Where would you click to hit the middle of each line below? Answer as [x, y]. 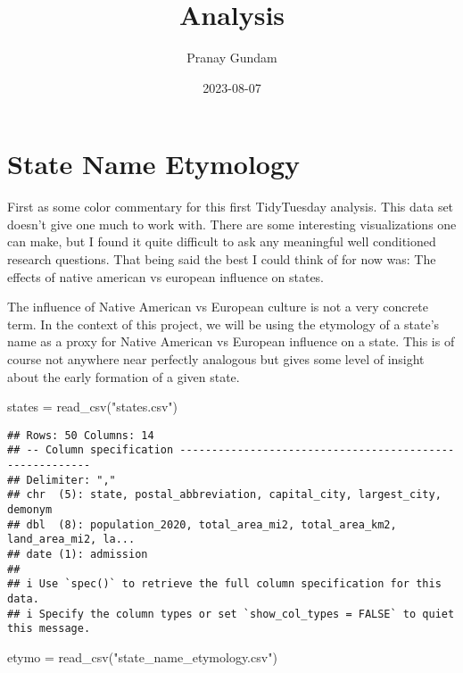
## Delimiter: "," [62, 480]
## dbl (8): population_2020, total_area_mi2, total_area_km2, [202, 524]
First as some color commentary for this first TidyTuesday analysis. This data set [231, 207]
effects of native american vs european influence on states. [166, 276]
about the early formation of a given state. [124, 376]
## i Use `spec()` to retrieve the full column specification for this [224, 584]
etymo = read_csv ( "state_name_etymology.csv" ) [142, 656]
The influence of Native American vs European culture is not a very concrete [218, 307]
